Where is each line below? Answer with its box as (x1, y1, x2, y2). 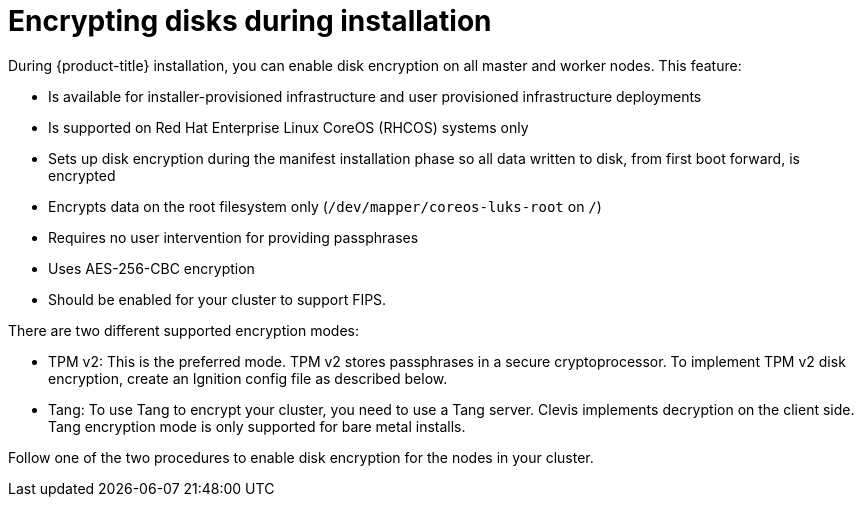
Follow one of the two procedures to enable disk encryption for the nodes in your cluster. (8, 448, 594, 466)
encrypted (48, 166, 116, 184)
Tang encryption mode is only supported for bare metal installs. (48, 417, 466, 435)
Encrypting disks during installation (8, 4, 492, 38)
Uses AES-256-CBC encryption (48, 259, 255, 277)
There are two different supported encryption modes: (8, 321, 360, 339)
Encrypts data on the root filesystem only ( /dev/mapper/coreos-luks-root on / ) (48, 197, 602, 215)
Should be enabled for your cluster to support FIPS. (48, 290, 387, 308)
